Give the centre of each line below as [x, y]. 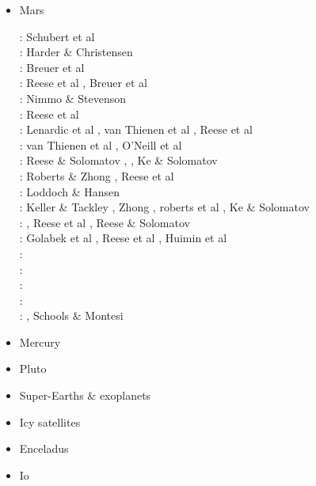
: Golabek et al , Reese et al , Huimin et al [123, 238]
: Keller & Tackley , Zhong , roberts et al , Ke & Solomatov [164, 207]
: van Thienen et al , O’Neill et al [101, 144]
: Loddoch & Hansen [70, 191]
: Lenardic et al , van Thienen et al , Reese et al [136, 129]
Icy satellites [50, 421]
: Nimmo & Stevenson [73, 98]
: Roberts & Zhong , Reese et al [97, 175]
